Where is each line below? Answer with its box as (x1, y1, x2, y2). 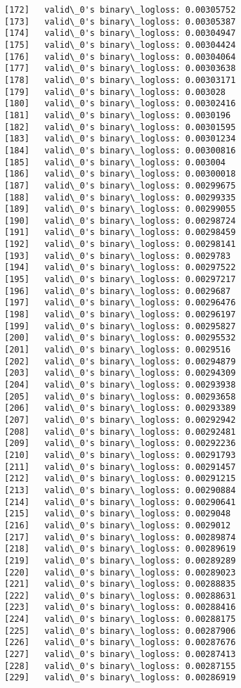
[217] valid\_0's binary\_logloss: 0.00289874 (4, 532, 236, 542)
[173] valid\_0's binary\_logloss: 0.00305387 (4, 16, 236, 27)
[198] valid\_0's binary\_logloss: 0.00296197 (4, 310, 236, 320)
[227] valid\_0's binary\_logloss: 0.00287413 (4, 649, 236, 660)
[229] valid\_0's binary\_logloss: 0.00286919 (4, 673, 236, 683)
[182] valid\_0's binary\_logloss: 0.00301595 (4, 122, 236, 132)
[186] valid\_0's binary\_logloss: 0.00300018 (4, 169, 236, 179)
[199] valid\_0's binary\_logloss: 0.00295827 (4, 321, 236, 331)
